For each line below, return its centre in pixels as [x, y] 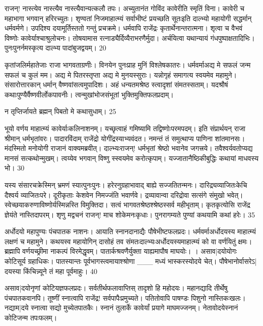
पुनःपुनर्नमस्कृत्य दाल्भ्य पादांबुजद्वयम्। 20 [55, 48]
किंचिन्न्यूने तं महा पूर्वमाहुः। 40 [60, 271]
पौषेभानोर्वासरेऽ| [238, 261]
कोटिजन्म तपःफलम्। [31, 318]
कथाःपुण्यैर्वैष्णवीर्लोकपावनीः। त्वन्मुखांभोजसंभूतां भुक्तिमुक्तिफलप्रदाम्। [89, 94]
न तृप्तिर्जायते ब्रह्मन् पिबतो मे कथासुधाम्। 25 [60, 111]
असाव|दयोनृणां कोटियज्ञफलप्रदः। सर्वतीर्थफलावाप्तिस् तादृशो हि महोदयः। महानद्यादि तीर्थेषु [116, 288]
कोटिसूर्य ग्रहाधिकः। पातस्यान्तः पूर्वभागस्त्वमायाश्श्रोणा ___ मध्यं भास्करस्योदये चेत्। [111, 261]
